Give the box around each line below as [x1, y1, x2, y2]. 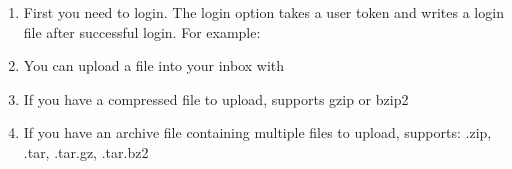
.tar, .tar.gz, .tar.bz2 [23, 141, 149, 162]
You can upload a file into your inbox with [23, 55, 285, 76]
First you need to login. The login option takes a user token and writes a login [23, 2, 504, 22]
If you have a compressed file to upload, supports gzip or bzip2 [23, 88, 409, 109]
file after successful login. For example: [23, 21, 261, 42]
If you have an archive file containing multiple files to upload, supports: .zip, [23, 122, 492, 143]
